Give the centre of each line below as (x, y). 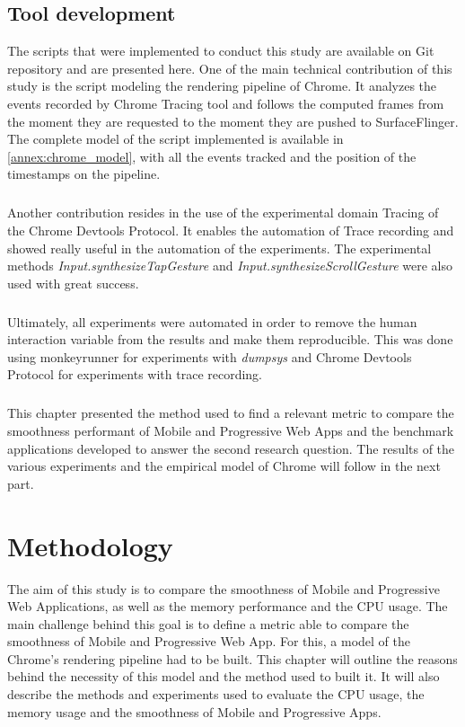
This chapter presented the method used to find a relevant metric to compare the (231, 413)
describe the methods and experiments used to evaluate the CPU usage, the (216, 694)
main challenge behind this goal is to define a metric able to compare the (208, 623)
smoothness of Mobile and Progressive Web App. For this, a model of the (209, 641)
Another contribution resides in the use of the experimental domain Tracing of (223, 213)
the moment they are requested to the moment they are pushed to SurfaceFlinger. (233, 121)
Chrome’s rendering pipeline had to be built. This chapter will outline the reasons (232, 658)
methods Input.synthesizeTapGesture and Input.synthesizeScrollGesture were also (230, 266)
